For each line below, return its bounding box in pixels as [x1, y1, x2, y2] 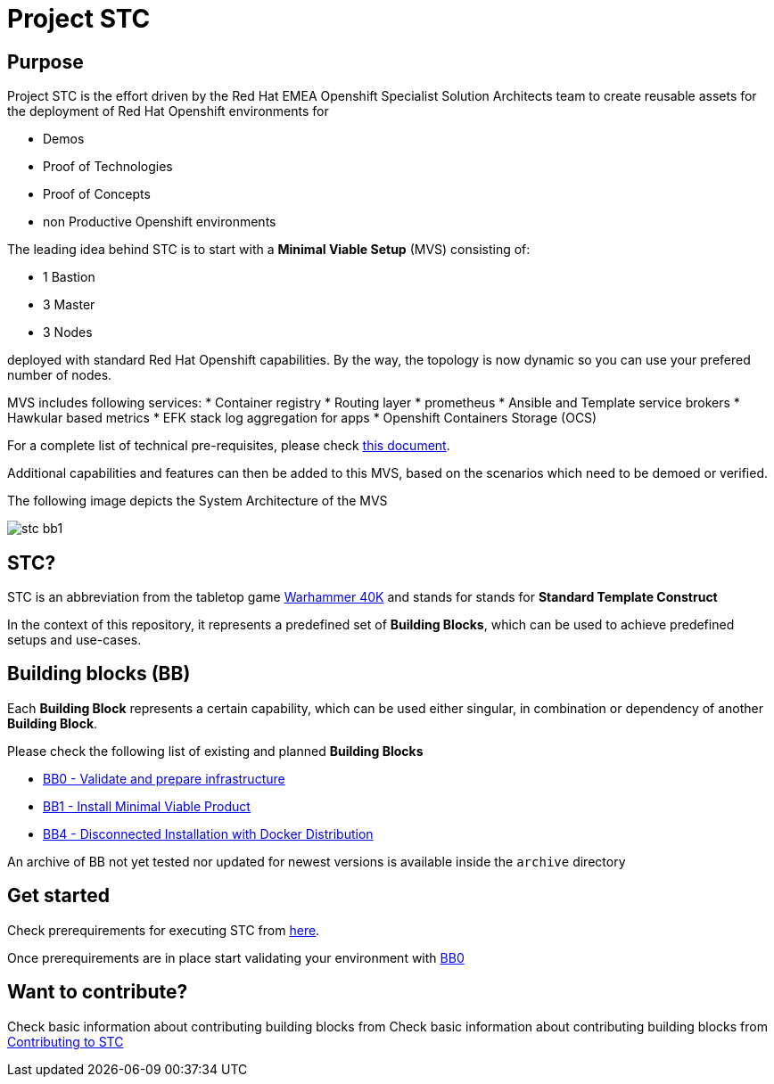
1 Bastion [43, 269, 95, 285]
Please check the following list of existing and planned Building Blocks [7, 743, 424, 759]
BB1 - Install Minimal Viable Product [43, 798, 251, 814]
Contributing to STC [7, 1033, 124, 1049]
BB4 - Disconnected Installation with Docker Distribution [43, 825, 374, 842]
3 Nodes [43, 324, 93, 341]
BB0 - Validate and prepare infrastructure [43, 770, 285, 786]
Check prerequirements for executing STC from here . [7, 922, 320, 938]
